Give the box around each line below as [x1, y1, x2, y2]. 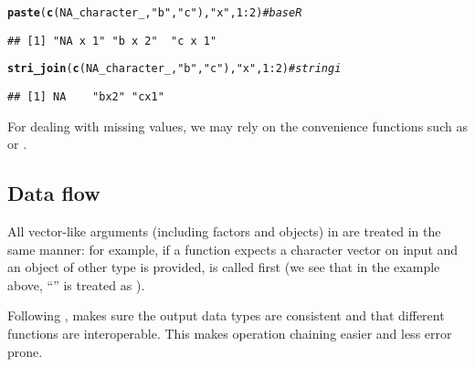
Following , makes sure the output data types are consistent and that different [7, 306, 445, 325]
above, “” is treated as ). [7, 275, 145, 294]
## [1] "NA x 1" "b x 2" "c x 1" [7, 34, 217, 47]
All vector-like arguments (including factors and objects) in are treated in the [7, 222, 441, 241]
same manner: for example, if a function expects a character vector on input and [7, 239, 459, 258]
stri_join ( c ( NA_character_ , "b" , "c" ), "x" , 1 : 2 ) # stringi [7, 62, 342, 76]
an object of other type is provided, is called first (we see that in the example [7, 257, 440, 277]
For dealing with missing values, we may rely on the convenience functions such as [7, 116, 468, 135]
